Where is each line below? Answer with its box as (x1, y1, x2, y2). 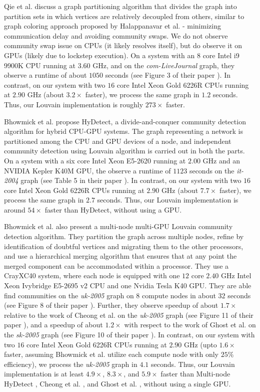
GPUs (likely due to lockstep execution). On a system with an (4, 50, 195, 60)
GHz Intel (220, 270, 251, 281)
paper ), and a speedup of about (4, 319, 103, 330)
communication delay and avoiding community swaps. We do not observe (4, 30, 228, 41)
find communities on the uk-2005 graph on (4, 290, 134, 300)
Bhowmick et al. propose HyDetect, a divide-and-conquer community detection (4, 116, 246, 126)
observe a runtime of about (4, 70, 87, 80)
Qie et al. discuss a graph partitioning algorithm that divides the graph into (4, 1, 237, 11)
